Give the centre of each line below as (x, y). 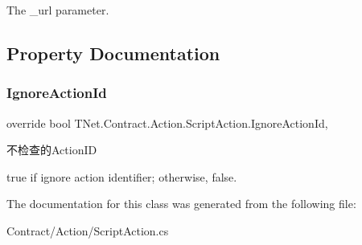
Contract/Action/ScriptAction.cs (88, 230)
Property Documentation (113, 53)
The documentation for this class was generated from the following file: (181, 204)
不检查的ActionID (52, 150)
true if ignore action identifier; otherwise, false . (122, 176)
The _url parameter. (58, 10)
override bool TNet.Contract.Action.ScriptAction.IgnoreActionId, (167, 122)
